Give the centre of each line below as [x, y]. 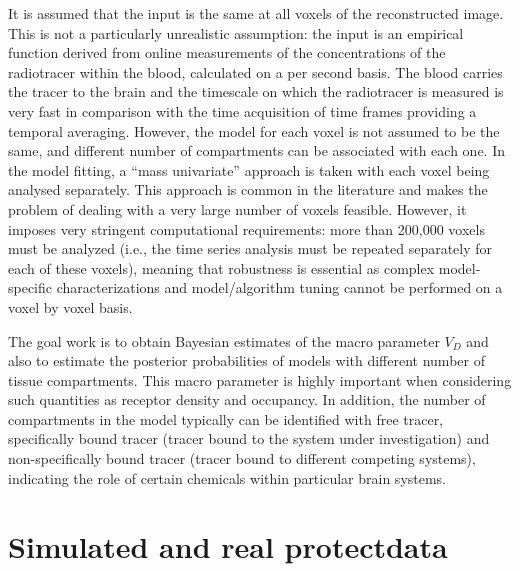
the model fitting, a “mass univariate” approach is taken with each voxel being [249, 169]
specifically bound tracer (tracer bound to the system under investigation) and [249, 438]
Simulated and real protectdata [228, 546]
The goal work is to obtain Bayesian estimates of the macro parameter [224, 340]
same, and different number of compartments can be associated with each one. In [256, 150]
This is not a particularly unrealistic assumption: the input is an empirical [236, 32]
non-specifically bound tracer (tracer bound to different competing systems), [242, 458]
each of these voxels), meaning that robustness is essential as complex [221, 267]
